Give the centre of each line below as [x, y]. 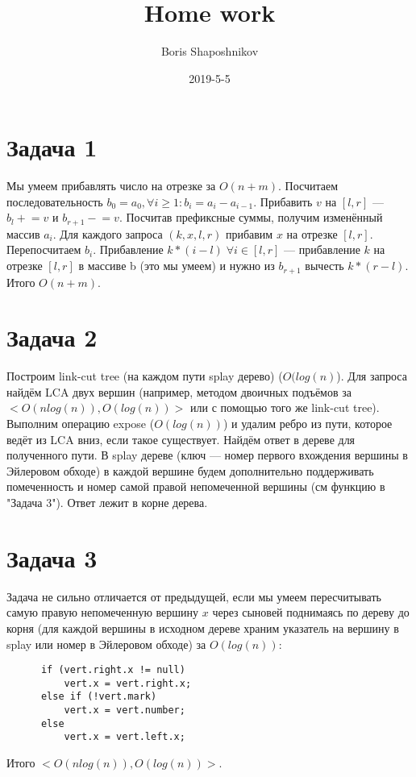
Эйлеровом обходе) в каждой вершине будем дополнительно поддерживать [190, 470]
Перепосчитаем [44, 249]
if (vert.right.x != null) [113, 670]
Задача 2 [52, 337]
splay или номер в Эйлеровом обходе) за [106, 644]
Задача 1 [52, 147]
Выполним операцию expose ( [81, 424]
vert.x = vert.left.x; [125, 737]
